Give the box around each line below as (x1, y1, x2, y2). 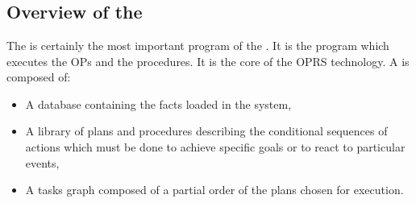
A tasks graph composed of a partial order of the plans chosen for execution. (25, 181, 404, 198)
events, (25, 154, 60, 171)
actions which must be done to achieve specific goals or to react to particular (25, 138, 406, 155)
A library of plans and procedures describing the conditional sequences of (25, 122, 388, 139)
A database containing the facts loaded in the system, (25, 95, 292, 112)
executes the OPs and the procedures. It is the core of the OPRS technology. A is (6, 52, 410, 69)
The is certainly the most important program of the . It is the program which (6, 37, 389, 53)
